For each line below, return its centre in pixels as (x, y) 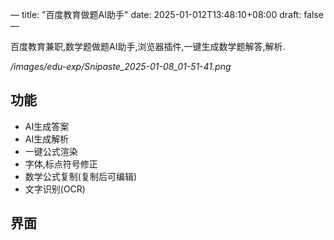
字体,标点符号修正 (61, 164)
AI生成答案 (47, 126)
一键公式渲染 (51, 151)
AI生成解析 (47, 139)
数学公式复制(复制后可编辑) (81, 176)
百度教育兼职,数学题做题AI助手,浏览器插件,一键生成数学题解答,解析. (148, 46)
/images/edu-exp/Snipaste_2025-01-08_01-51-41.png (121, 66)
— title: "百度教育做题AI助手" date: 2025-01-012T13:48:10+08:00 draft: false (167, 14)
